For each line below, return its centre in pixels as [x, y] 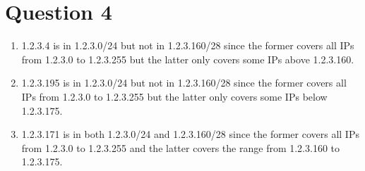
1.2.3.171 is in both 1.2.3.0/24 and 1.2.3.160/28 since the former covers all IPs [190, 134]
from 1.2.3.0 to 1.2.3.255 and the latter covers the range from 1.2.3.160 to [181, 147]
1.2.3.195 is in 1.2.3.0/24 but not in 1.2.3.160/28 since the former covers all [184, 83]
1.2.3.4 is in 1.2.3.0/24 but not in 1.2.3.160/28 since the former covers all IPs [188, 45]
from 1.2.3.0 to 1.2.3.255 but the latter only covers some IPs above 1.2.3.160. [188, 59]
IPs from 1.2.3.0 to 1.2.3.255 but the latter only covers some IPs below [174, 96]
